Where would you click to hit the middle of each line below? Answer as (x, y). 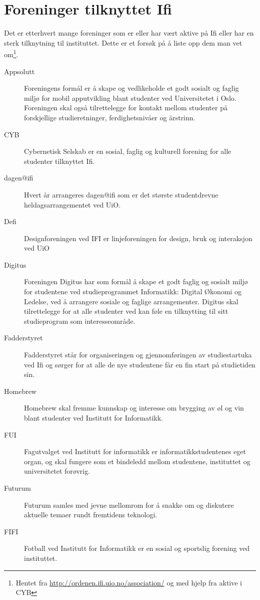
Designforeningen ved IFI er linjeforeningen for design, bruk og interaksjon (138, 238)
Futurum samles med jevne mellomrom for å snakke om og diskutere (129, 505)
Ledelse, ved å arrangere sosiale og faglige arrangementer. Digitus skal (131, 301)
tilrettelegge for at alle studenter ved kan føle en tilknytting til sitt (126, 311)
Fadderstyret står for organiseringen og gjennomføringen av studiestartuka (138, 355)
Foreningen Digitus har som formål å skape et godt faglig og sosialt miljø (136, 281)
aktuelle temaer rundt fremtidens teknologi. (91, 515)
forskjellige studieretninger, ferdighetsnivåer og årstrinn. (110, 117)
